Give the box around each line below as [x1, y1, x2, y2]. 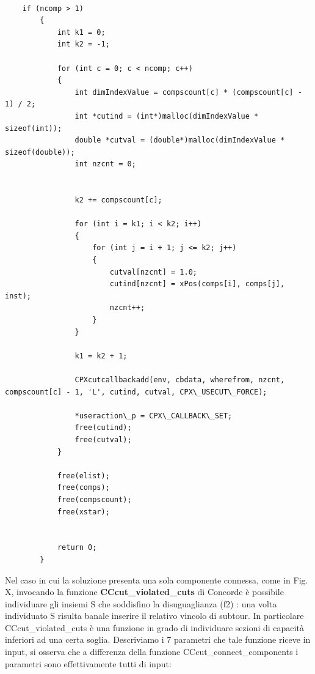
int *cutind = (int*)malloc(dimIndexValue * [74, 111, 259, 120]
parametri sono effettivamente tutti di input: [5, 657, 172, 670]
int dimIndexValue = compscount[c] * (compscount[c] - [74, 87, 302, 97]
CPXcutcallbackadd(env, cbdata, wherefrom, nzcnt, [74, 376, 285, 384]
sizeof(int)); [5, 124, 62, 133]
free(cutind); [74, 423, 132, 432]
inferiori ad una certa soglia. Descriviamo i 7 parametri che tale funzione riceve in [5, 633, 311, 646]
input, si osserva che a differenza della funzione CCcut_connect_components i [5, 645, 299, 658]
